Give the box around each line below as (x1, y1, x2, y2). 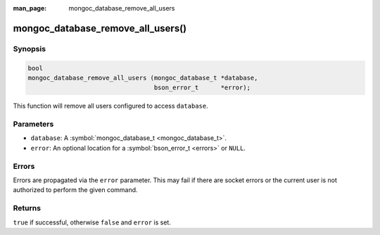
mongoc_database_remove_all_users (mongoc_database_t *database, (27, 74, 258, 82)
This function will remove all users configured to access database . (13, 102, 208, 110)
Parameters (13, 120, 54, 129)
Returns (13, 203, 42, 213)
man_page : (13, 4, 47, 12)
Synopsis (13, 44, 46, 53)
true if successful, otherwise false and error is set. (13, 218, 172, 227)
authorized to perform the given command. (13, 186, 138, 194)
